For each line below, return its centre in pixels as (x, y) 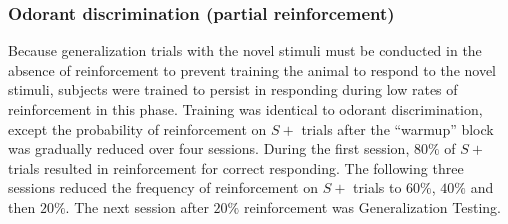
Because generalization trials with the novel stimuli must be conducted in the (245, 50)
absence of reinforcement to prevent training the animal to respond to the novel (252, 69)
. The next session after (137, 206)
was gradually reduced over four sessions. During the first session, (209, 148)
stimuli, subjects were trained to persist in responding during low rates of (233, 89)
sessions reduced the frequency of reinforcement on (163, 187)
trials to (377, 187)
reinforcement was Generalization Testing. (372, 206)
